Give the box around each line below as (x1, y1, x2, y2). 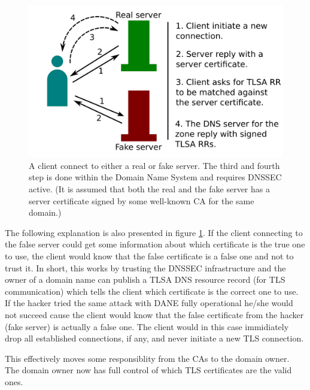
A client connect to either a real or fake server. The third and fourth (29, 159, 280, 171)
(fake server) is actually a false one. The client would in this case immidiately (5, 320, 289, 332)
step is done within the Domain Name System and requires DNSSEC (29, 171, 282, 183)
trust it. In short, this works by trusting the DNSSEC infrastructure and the (5, 261, 286, 274)
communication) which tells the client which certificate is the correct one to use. (5, 285, 299, 297)
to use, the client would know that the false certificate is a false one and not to (5, 249, 294, 262)
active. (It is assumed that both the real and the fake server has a (29, 183, 270, 195)
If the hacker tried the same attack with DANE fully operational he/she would (5, 297, 293, 309)
